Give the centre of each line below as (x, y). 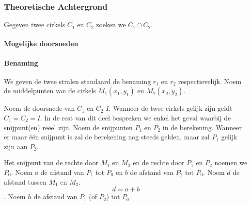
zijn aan (16, 146)
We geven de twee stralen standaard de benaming (78, 81)
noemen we (231, 162)
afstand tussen (25, 181)
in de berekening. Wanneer (202, 127)
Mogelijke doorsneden (41, 43)
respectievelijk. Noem (210, 81)
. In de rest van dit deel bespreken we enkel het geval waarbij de (135, 117)
